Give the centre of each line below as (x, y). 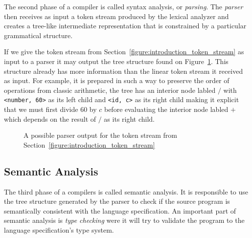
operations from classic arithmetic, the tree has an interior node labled (110, 90)
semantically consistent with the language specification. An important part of (120, 210)
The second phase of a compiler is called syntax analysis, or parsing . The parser (124, 6)
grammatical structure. (38, 35)
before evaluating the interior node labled (166, 109)
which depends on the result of (50, 119)
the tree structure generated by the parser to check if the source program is (117, 201)
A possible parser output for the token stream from (100, 135)
